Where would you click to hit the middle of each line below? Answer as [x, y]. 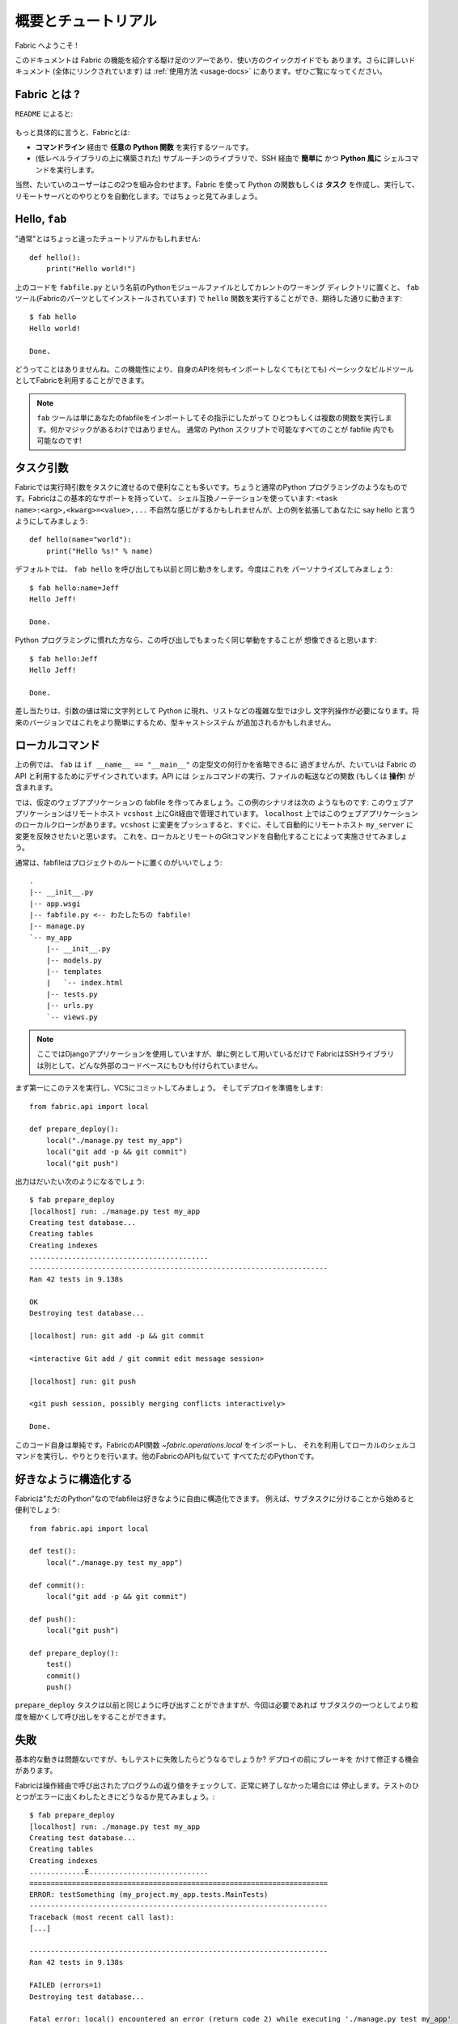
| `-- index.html [85, 983]
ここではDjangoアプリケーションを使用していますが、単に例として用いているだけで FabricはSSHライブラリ [216, 1054]
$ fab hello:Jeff [64, 659]
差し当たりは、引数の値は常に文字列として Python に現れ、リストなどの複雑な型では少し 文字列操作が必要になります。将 [217, 711]
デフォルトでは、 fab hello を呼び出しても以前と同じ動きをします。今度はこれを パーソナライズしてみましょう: [204, 569]
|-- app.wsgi [55, 904]
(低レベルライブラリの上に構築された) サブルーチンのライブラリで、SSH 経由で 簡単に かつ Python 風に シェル [220, 159]
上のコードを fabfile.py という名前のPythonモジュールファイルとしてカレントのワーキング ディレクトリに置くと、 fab [217, 287]
